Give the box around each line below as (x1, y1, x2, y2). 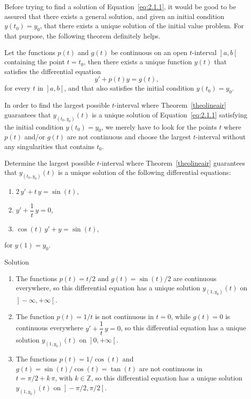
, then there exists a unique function (84, 57, 192, 67)
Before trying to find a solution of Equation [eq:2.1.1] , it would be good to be (4, 1, 236, 11)
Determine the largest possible (4, 157, 95, 168)
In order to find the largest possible (4, 100, 110, 110)
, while (171, 311, 191, 321)
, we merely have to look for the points (101, 121, 217, 132)
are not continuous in (139, 363, 203, 373)
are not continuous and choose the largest (67, 132, 191, 142)
